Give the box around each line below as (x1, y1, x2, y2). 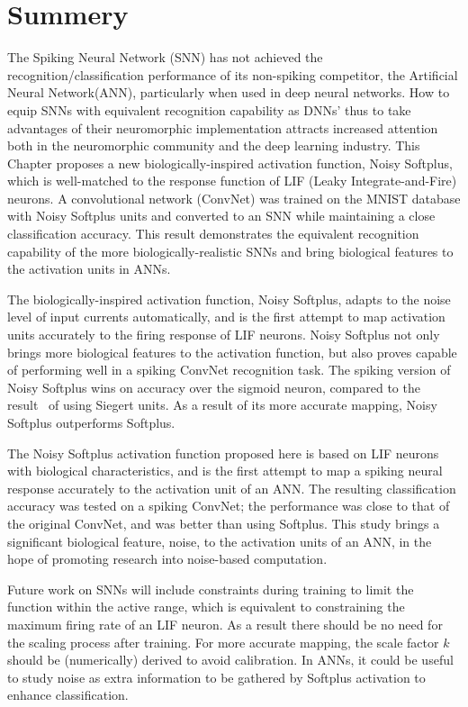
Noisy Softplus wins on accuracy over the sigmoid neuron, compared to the (7, 377, 420, 396)
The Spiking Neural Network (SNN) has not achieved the (7, 48, 323, 67)
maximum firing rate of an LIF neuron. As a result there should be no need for (7, 614, 443, 633)
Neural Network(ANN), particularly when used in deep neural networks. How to (7, 83, 450, 102)
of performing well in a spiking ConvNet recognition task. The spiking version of (7, 360, 451, 379)
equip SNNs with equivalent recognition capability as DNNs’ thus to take (7, 100, 411, 119)
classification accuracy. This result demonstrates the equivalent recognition (7, 224, 419, 243)
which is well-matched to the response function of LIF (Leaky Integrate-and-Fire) (7, 171, 457, 190)
